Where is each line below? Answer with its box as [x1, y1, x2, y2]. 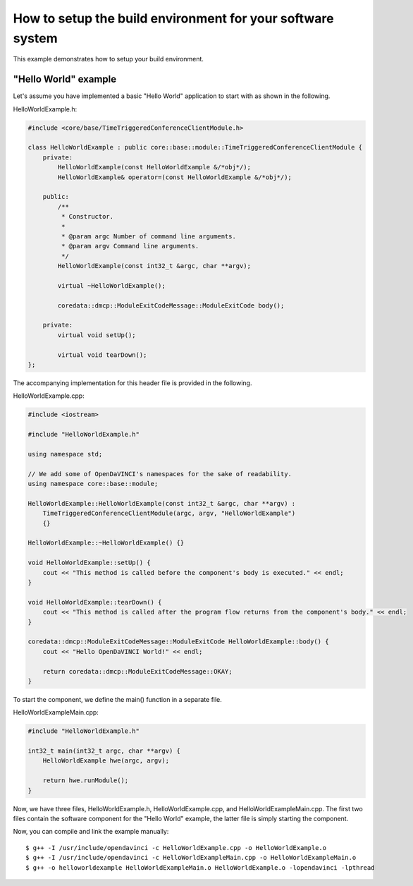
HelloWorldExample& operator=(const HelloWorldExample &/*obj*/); [57, 173, 292, 181]
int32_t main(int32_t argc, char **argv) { [27, 747, 181, 755]
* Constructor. [61, 212, 114, 221]
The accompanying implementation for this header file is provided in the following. [13, 378, 252, 387]
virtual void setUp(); [57, 331, 137, 339]
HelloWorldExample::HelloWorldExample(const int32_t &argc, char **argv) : [27, 499, 296, 507]
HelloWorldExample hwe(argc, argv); [42, 757, 169, 765]
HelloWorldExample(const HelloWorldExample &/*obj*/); [57, 163, 252, 171]
